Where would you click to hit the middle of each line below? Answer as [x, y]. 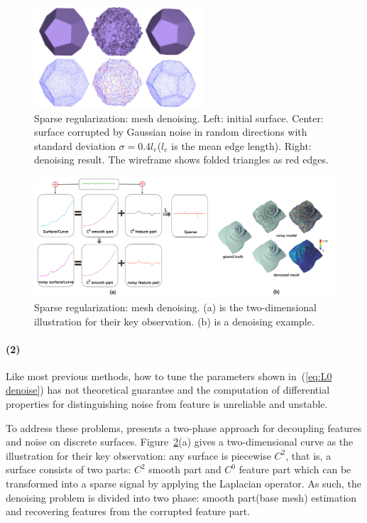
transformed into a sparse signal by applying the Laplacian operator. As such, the [183, 484]
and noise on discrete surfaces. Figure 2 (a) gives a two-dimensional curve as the [180, 442]
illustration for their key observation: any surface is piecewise [138, 455]
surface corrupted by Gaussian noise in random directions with [171, 132]
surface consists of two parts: [69, 469]
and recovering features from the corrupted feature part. [128, 511]
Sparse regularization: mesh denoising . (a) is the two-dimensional [175, 307]
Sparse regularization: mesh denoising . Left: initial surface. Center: [179, 118]
